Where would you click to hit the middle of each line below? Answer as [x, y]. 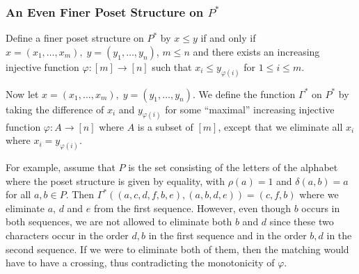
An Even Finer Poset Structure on [105, 11]
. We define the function [244, 94]
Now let [22, 94]
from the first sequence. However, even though [192, 208]
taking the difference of [55, 109]
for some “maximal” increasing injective [250, 109]
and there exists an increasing [256, 51]
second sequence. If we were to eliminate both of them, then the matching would [177, 249]
